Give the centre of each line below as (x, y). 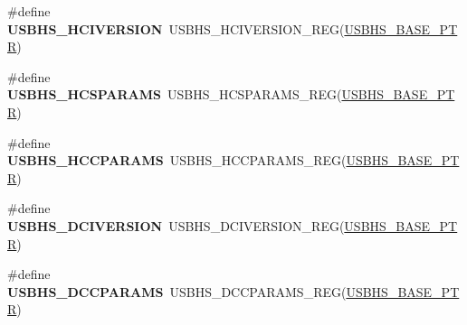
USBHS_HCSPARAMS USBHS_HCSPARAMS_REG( (175, 94)
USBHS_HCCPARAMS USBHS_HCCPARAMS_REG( (177, 160)
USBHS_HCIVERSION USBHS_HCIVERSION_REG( (176, 28)
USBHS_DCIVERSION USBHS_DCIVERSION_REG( (176, 225)
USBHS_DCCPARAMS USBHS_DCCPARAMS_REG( (177, 291)
